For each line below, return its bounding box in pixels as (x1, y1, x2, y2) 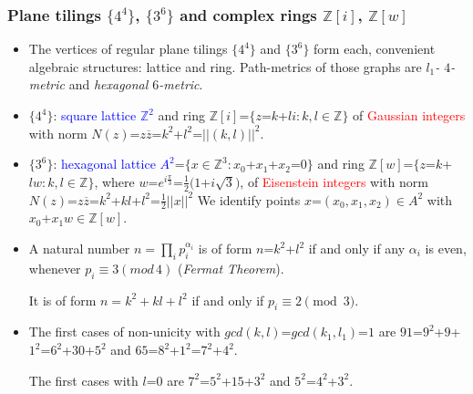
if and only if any (308, 239, 406, 258)
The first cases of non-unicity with (28, 322, 221, 341)
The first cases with (28, 370, 139, 389)
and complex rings (180, 3, 317, 26)
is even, (425, 239, 467, 258)
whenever (28, 258, 81, 277)
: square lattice (53, 106, 137, 124)
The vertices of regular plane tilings (28, 39, 228, 58)
